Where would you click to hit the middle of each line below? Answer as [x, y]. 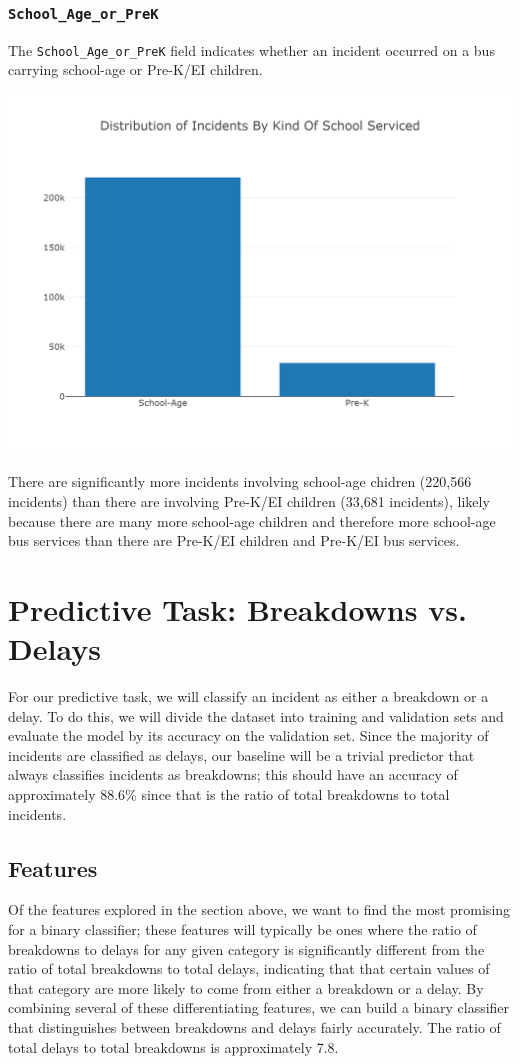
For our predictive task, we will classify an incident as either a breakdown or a [248, 696]
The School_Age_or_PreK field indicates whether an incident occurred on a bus [251, 49]
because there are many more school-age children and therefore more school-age [252, 520]
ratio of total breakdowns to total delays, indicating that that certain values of [249, 968]
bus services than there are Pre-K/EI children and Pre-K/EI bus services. [234, 540]
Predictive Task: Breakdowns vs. [237, 608]
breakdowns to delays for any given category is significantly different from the [246, 948]
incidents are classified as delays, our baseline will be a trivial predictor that [241, 754]
